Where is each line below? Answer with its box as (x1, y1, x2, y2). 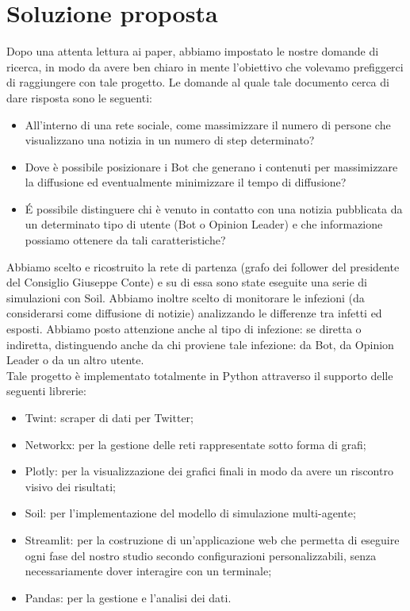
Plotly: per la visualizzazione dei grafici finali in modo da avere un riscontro (25, 463, 393, 479)
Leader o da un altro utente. (6, 352, 144, 368)
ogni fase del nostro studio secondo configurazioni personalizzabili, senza (25, 547, 377, 563)
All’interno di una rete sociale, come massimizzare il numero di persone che (25, 116, 391, 133)
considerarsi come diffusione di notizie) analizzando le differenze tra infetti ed (6, 305, 382, 321)
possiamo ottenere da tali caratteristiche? (25, 232, 226, 248)
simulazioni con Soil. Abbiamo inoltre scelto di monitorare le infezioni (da (6, 289, 365, 305)
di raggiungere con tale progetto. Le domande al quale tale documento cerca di (6, 74, 389, 90)
